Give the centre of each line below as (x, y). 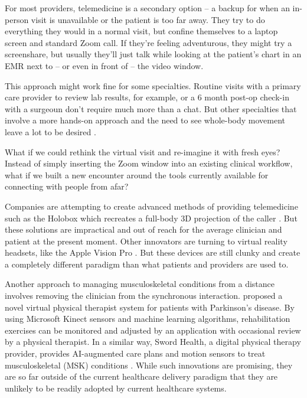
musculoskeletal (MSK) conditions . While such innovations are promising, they (149, 365)
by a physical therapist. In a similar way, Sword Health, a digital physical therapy (153, 342)
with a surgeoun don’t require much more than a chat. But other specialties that (151, 108)
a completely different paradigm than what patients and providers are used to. (147, 264)
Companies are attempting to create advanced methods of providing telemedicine (151, 206)
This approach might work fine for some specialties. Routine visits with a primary (153, 85)
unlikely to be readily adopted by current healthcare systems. (116, 388)
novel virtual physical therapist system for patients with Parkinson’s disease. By (150, 307)
